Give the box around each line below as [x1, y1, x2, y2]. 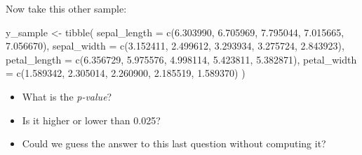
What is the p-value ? [22, 89, 112, 103]
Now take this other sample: [6, 1, 127, 15]
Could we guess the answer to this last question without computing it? [22, 136, 326, 151]
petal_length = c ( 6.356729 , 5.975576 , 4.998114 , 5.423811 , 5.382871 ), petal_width [6, 52, 357, 66]
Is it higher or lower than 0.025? [22, 112, 161, 127]
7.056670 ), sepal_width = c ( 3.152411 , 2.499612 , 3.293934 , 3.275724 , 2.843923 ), [6, 38, 344, 53]
